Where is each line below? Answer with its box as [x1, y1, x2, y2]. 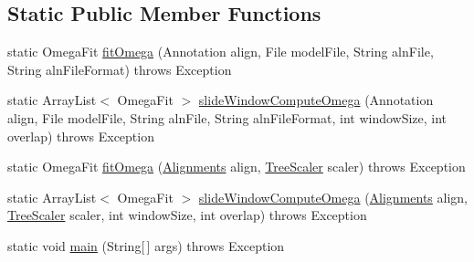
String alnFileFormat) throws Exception [7, 59, 232, 79]
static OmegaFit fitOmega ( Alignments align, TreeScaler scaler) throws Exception [7, 157, 466, 176]
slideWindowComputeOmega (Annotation [198, 90, 434, 110]
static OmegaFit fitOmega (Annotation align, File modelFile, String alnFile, [7, 42, 434, 61]
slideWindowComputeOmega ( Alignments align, [198, 187, 469, 206]
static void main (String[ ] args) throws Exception [7, 236, 285, 255]
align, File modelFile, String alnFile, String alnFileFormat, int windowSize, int [7, 108, 448, 127]
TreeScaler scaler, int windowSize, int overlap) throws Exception [7, 205, 367, 225]
